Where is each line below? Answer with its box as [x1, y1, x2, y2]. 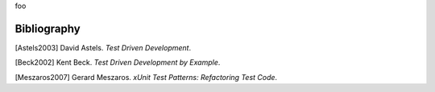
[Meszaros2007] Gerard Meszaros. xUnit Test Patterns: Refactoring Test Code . [14, 72, 278, 82]
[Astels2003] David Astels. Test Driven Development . [14, 42, 192, 52]
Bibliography [14, 22, 81, 35]
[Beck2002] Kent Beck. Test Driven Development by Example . [14, 58, 221, 67]
